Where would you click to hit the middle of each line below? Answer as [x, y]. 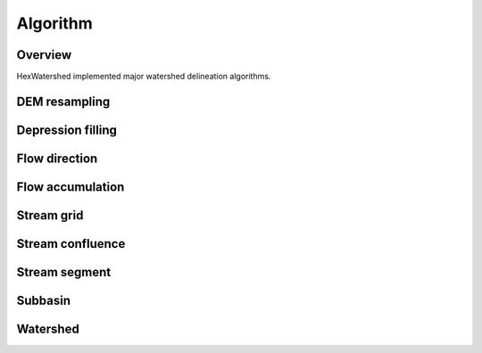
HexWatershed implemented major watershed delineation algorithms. [144, 77]
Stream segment [64, 272]
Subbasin [44, 300]
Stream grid [50, 215]
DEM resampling [63, 101]
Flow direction [57, 158]
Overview [44, 55]
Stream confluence [71, 244]
